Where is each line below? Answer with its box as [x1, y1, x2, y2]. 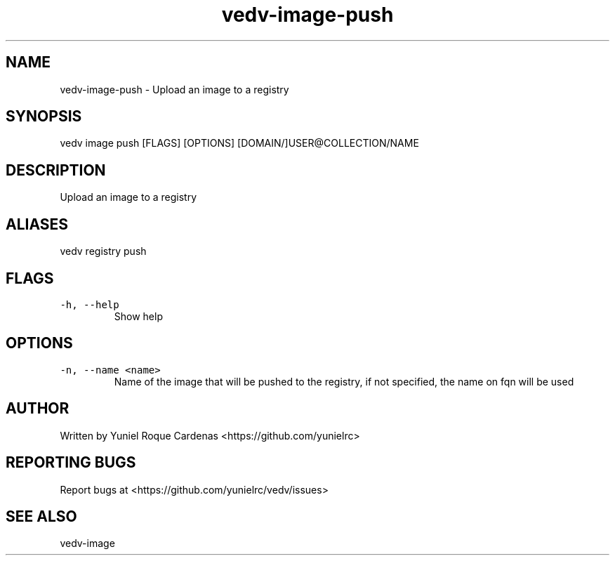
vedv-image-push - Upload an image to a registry [60, 83, 289, 95]
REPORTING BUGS [6, 454, 136, 472]
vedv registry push [60, 245, 147, 258]
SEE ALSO [6, 507, 77, 525]
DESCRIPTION [6, 161, 106, 179]
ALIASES [6, 215, 69, 233]
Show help [114, 310, 163, 322]
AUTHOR [6, 400, 70, 418]
